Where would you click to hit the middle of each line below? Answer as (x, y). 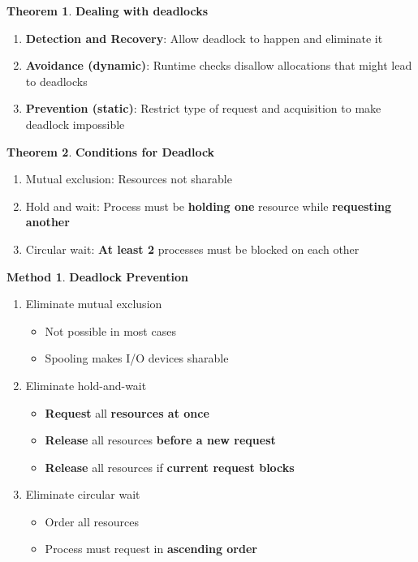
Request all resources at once (127, 412)
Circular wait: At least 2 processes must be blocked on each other (192, 249)
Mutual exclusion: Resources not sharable (129, 179)
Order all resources (92, 521)
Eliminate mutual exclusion (94, 304)
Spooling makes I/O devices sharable (137, 358)
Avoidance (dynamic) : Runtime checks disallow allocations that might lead (219, 65)
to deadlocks (56, 81)
